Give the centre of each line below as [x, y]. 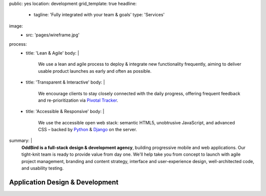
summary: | [21, 140]
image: [16, 26]
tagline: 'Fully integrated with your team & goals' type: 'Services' [99, 15]
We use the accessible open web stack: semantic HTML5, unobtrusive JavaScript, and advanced [136, 122]
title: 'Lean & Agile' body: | [52, 53]
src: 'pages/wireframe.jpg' [53, 35]
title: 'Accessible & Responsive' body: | [65, 112]
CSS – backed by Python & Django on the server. [88, 130]
